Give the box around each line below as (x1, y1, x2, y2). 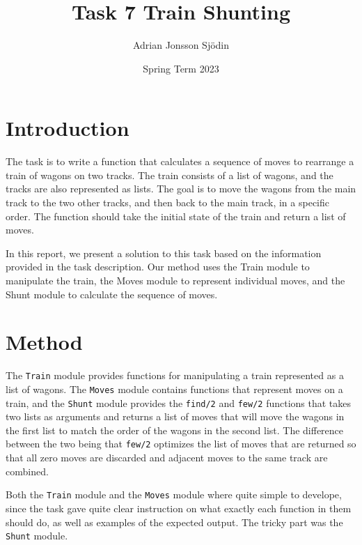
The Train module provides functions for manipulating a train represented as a (6, 368, 344, 383)
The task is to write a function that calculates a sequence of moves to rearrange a (6, 154, 354, 169)
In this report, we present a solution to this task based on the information (6, 245, 322, 260)
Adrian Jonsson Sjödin (132, 38, 230, 52)
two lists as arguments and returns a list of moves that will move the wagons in (6, 409, 345, 424)
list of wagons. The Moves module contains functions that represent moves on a (6, 381, 343, 396)
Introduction (6, 114, 129, 142)
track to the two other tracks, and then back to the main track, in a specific (6, 195, 329, 210)
